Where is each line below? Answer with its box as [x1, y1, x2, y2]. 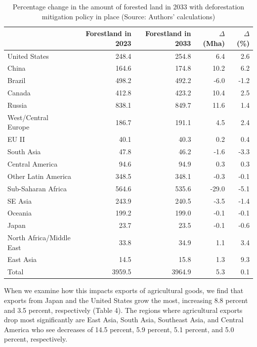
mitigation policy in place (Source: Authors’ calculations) [42, 11, 215, 21]
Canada [7, 87, 31, 98]
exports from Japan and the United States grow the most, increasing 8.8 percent [4, 295, 248, 305]
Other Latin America [7, 171, 71, 181]
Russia [7, 100, 27, 110]
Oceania [7, 208, 32, 218]
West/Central [7, 112, 48, 122]
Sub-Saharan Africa [7, 183, 67, 193]
